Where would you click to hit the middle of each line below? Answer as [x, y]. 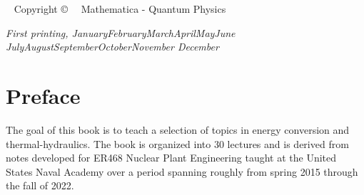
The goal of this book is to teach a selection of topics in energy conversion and [178, 129]
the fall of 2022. [40, 185]
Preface [43, 95]
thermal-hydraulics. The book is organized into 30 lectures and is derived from [177, 143]
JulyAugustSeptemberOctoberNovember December [112, 47]
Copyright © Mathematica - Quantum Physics [120, 9]
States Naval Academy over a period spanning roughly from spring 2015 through [182, 171]
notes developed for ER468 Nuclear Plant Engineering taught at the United [171, 158]
